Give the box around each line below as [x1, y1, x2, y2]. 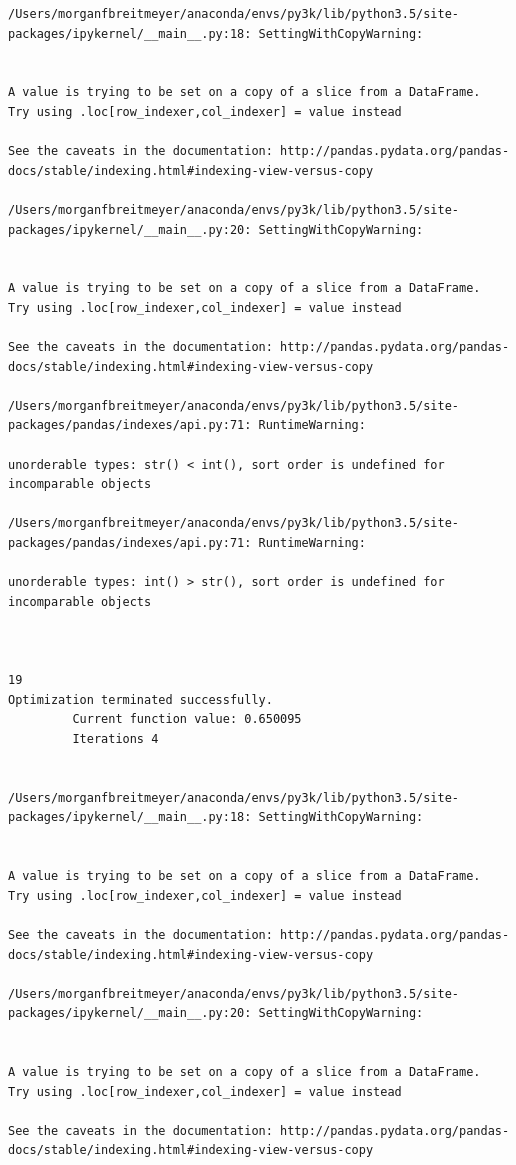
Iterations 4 [72, 731, 159, 746]
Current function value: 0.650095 [72, 712, 302, 727]
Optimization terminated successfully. [8, 692, 273, 707]
